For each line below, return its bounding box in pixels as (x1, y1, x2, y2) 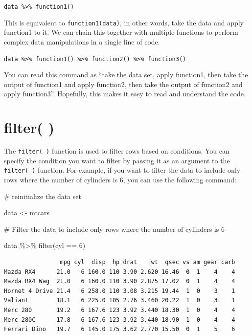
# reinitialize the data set (4, 191, 81, 201)
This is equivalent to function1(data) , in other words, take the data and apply (4, 17, 244, 27)
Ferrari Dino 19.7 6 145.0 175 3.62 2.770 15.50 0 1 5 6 (4, 326, 235, 333)
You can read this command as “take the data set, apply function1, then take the (4, 69, 248, 80)
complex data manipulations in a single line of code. (4, 36, 160, 46)
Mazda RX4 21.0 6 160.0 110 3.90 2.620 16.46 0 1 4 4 (4, 268, 235, 275)
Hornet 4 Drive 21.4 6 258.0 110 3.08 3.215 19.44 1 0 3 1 (4, 287, 235, 294)
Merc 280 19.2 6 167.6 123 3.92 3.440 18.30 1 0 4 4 (4, 306, 235, 313)
